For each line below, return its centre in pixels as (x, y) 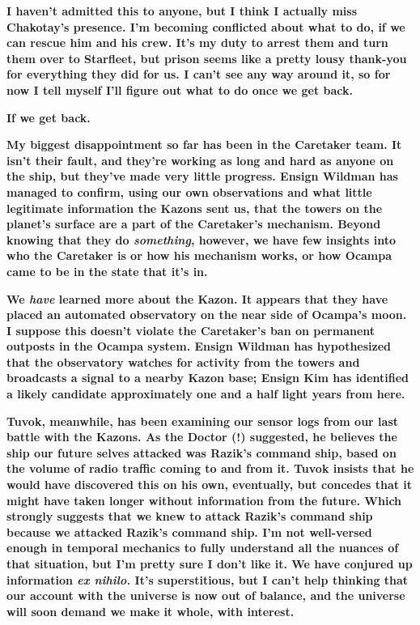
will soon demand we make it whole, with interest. (151, 611)
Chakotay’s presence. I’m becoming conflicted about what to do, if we (206, 26)
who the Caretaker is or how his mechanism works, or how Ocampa (199, 255)
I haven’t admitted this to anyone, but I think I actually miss (182, 11)
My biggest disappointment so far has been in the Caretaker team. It (204, 145)
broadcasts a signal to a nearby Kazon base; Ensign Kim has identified (208, 378)
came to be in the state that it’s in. (107, 271)
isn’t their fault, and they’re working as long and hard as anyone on (200, 160)
